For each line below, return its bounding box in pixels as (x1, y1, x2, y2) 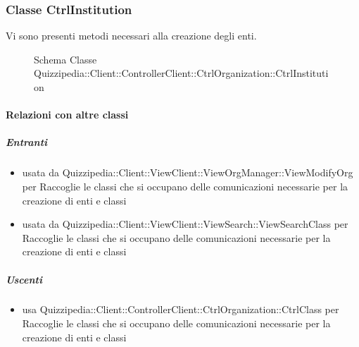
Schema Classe (34, 51, 97, 66)
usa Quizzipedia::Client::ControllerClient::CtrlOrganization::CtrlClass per (22, 302, 339, 317)
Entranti (6, 135, 48, 150)
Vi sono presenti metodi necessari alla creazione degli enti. (6, 28, 257, 43)
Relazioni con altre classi (6, 107, 129, 122)
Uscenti (6, 272, 42, 286)
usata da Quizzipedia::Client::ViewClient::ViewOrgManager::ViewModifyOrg (22, 165, 353, 180)
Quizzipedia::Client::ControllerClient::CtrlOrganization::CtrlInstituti (34, 66, 329, 80)
